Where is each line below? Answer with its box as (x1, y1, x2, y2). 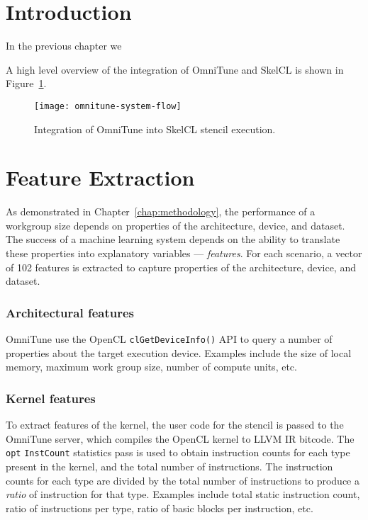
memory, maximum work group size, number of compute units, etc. (6, 359, 297, 374)
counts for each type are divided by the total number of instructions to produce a (6, 473, 359, 487)
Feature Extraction (6, 163, 195, 192)
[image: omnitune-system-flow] (34, 101, 182, 111)
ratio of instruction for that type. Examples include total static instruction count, (6, 487, 360, 502)
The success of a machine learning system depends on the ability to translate (6, 232, 340, 247)
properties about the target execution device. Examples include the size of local (6, 345, 352, 360)
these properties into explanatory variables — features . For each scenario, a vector (6, 246, 362, 261)
